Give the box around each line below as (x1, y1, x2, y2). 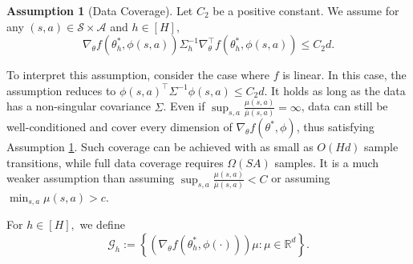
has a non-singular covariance (6, 98, 151, 114)
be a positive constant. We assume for (213, 2, 399, 18)
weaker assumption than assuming (6, 170, 175, 186)
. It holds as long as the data (264, 82, 406, 98)
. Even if (163, 98, 205, 114)
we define (79, 216, 125, 233)
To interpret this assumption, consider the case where (6, 66, 269, 83)
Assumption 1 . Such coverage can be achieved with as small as (6, 138, 314, 154)
